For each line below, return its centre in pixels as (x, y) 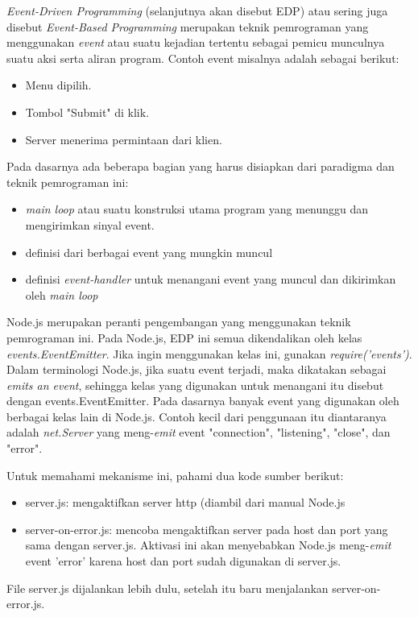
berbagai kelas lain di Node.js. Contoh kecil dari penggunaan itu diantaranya (197, 416)
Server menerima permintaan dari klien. (124, 139)
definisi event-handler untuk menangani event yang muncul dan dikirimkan (211, 279)
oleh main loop (62, 294)
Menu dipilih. (58, 85)
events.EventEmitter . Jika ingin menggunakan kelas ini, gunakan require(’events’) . (209, 353)
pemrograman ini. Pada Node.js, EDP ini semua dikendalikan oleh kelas (184, 337)
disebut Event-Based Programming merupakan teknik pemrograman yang (188, 26)
